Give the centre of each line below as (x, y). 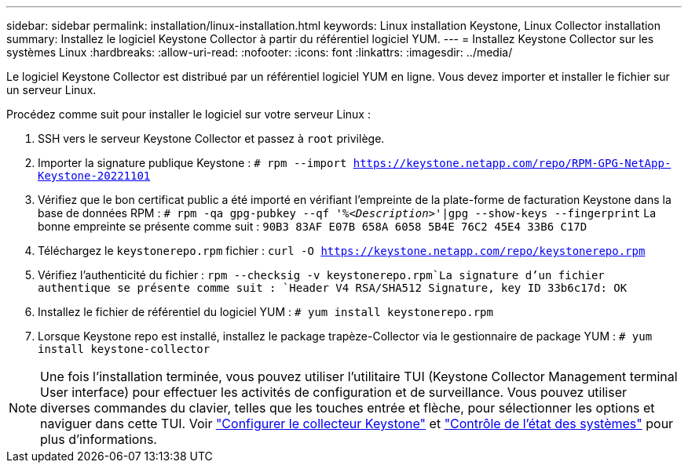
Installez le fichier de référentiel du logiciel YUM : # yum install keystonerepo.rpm (265, 312)
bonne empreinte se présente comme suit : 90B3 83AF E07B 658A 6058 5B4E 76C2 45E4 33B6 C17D (313, 226)
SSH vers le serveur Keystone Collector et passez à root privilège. (211, 138)
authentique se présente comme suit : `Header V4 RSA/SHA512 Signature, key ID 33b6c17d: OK (333, 288)
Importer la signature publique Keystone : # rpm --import (192, 163)
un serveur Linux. (51, 90)
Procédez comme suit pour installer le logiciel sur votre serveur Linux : (188, 114)
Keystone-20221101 (94, 176)
